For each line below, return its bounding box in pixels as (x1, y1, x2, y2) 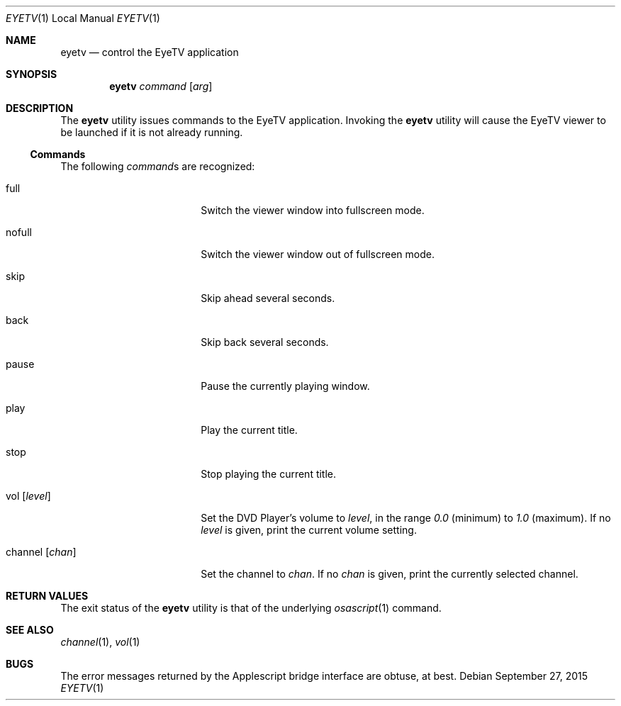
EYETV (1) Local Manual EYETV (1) (6, 12, 160, 24)
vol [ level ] (6, 490, 51, 502)
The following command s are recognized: (60, 160, 255, 172)
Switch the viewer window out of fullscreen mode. (201, 248, 435, 260)
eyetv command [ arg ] (109, 80, 213, 92)
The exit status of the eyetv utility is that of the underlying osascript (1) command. (60, 602, 442, 614)
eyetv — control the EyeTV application (60, 46, 239, 58)
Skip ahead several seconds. (201, 292, 335, 304)
